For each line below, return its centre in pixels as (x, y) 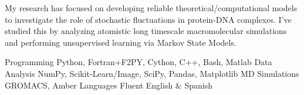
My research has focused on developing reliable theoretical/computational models (151, 8)
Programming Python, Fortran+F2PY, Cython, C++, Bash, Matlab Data (139, 62)
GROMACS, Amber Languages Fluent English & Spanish (109, 85)
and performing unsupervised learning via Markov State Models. (121, 42)
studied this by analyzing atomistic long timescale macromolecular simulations (146, 31)
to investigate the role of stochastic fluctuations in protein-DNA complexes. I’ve (148, 19)
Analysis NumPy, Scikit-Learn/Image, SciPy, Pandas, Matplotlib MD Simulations (152, 73)
